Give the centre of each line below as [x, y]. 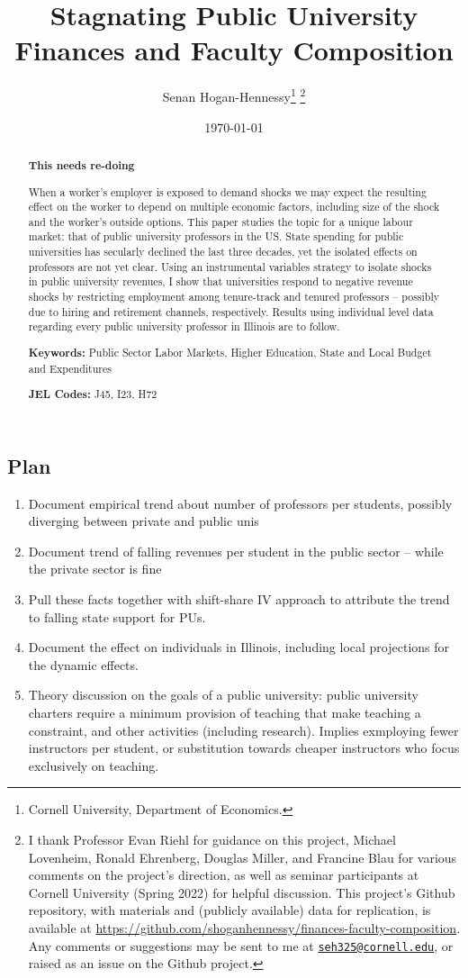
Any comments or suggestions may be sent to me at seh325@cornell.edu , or [241, 945]
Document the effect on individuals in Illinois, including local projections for [239, 647]
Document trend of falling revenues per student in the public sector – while [236, 551]
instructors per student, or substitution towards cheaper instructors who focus [244, 748]
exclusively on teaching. [94, 765]
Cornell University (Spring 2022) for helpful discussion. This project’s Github [242, 892]
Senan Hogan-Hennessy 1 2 [234, 95]
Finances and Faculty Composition [234, 50]
